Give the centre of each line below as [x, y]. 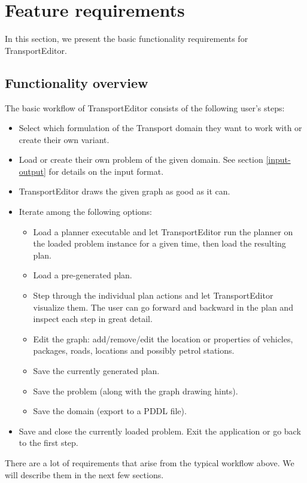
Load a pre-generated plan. [83, 275]
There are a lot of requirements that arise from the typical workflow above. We [150, 462]
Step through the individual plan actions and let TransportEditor [153, 295]
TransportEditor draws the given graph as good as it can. [124, 191]
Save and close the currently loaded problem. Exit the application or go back [160, 431]
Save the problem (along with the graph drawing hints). [136, 391]
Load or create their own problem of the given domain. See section [141, 160]
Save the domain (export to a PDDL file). [110, 411]
